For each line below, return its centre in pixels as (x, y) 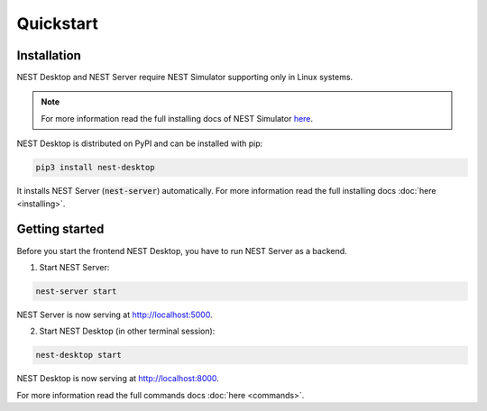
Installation (49, 55)
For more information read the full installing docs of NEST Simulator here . (177, 118)
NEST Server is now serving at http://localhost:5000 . (115, 315)
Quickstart (58, 23)
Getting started (60, 229)
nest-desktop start (78, 355)
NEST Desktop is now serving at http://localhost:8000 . (118, 379)
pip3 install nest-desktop (95, 168)
